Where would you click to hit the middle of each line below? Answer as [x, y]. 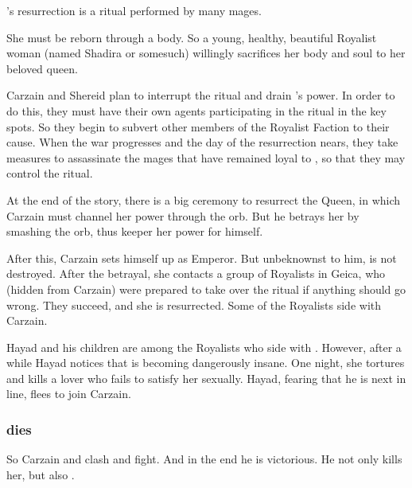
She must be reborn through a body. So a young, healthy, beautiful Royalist [192, 37]
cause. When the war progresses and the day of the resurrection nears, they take [202, 142]
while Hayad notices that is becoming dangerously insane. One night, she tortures [206, 363]
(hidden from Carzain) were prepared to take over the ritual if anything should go [206, 289]
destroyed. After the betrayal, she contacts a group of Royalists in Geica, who [196, 273]
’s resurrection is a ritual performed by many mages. [134, 10]
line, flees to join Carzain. [69, 394]
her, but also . [41, 474]
